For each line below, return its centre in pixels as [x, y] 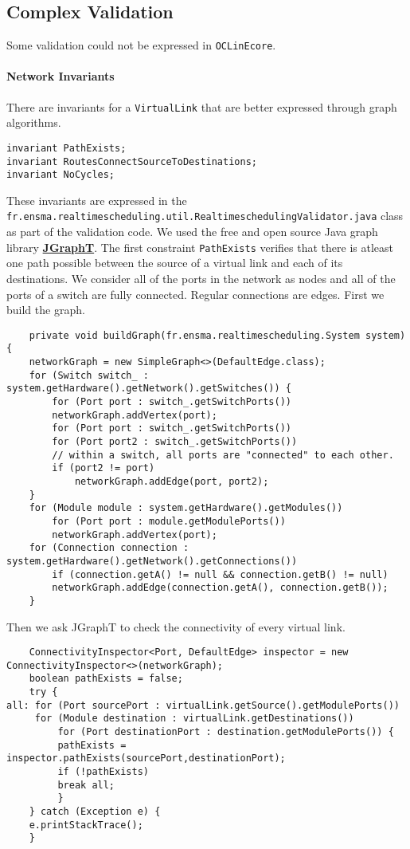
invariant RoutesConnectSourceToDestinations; [132, 161]
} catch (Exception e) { [95, 812]
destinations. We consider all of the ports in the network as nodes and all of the [201, 278]
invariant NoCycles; [61, 175]
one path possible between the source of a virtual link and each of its [175, 263]
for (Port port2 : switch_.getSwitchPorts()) [175, 442]
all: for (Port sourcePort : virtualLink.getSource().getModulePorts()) [203, 705]
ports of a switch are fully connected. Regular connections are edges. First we [195, 294]
